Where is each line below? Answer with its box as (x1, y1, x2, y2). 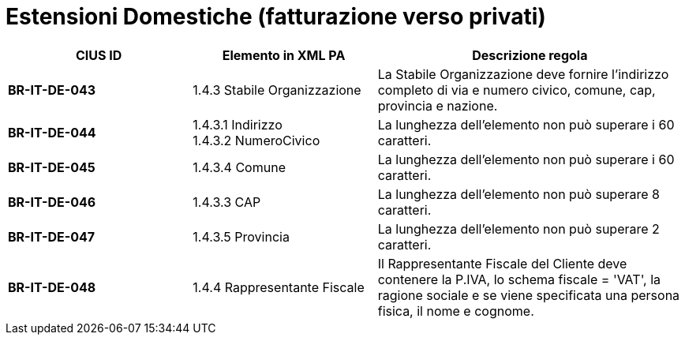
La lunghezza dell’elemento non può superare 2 (377, 220, 660, 237)
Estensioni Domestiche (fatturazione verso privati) (6, 3, 546, 30)
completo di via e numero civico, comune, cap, (377, 81, 656, 98)
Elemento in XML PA (222, 47, 346, 63)
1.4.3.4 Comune (193, 159, 286, 175)
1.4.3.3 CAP (193, 193, 261, 210)
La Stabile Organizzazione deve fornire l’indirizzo (377, 66, 669, 82)
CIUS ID (76, 47, 122, 63)
